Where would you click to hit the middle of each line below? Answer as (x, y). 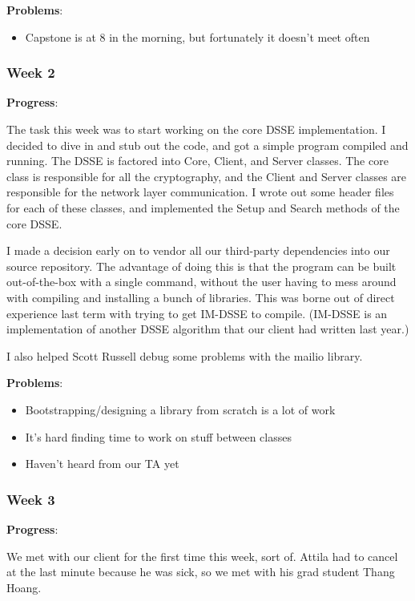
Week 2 (31, 73)
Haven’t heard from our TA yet (102, 464)
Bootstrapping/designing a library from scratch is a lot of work (180, 409)
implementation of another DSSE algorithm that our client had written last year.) (208, 329)
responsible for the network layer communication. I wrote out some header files (200, 192)
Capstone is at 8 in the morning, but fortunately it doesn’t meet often (197, 36)
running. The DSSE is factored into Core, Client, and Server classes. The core (197, 161)
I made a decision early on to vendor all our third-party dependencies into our (198, 250)
